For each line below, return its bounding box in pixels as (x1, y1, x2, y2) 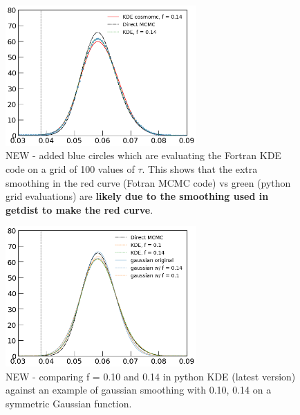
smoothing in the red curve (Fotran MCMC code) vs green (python (6, 175, 291, 190)
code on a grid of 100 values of (6, 161, 135, 176)
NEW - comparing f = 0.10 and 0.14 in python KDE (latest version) (6, 369, 296, 383)
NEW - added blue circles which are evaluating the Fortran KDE (6, 148, 281, 163)
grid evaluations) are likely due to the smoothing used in (6, 189, 269, 203)
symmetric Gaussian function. (6, 396, 132, 410)
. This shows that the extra (142, 161, 258, 176)
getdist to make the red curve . (6, 202, 153, 216)
